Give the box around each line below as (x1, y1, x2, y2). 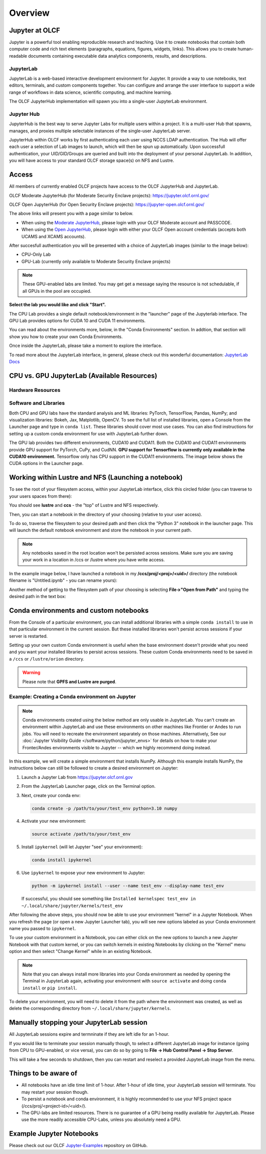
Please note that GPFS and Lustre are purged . (22, 678, 117, 685)
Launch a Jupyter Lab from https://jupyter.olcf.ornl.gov (21, 774, 133, 780)
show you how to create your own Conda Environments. (9, 333, 123, 340)
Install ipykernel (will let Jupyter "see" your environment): (21, 844, 143, 850)
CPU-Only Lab (21, 251, 51, 257)
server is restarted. (9, 633, 48, 639)
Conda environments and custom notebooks (9, 606, 149, 615)
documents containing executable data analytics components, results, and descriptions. (28, 53, 207, 59)
